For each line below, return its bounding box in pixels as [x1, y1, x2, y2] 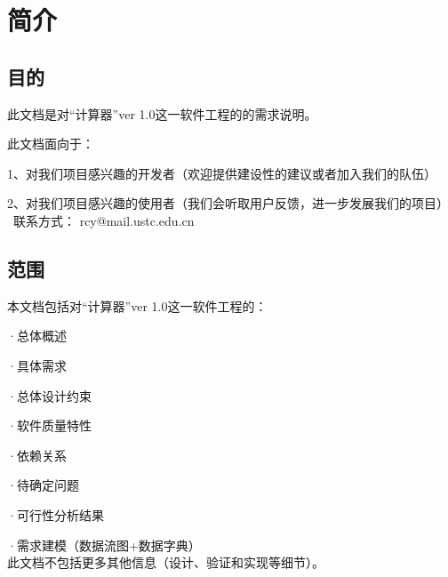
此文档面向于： [7, 134, 94, 153]
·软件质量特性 [7, 416, 92, 435]
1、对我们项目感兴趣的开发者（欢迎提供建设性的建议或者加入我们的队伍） [7, 164, 436, 182]
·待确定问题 [7, 476, 79, 494]
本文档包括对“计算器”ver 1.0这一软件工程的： [7, 296, 268, 315]
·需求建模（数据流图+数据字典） [7, 535, 201, 554]
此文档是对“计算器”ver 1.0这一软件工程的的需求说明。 [7, 104, 317, 123]
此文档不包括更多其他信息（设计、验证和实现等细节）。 [7, 553, 324, 572]
